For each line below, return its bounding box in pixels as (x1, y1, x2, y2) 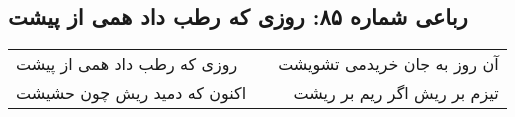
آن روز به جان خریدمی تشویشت (278, 52, 499, 76)
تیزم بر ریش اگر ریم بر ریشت (293, 81, 499, 105)
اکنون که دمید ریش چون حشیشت (16, 81, 247, 105)
